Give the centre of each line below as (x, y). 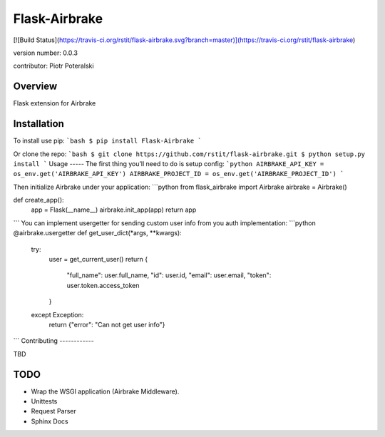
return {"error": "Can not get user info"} (107, 325)
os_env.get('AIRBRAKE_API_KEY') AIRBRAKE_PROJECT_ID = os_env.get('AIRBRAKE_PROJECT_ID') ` (179, 174)
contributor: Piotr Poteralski (53, 66)
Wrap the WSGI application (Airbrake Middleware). (105, 391)
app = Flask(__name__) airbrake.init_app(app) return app (114, 210)
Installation (38, 124)
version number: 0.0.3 (46, 53)
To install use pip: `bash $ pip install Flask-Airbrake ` (108, 141)
